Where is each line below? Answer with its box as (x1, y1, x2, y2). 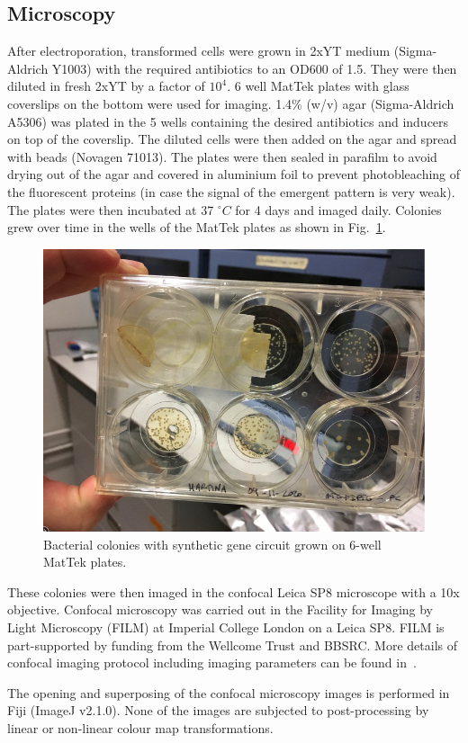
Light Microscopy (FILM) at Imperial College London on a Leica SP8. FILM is (7, 617, 445, 636)
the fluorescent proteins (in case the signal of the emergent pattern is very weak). (7, 182, 455, 201)
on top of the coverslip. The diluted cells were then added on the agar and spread (7, 130, 457, 148)
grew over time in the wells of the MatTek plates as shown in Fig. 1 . (7, 218, 386, 237)
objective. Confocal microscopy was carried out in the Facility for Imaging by (7, 600, 434, 619)
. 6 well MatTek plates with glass (227, 76, 409, 95)
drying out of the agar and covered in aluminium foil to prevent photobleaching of (7, 165, 461, 184)
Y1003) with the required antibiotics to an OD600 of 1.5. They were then (51, 58, 457, 77)
